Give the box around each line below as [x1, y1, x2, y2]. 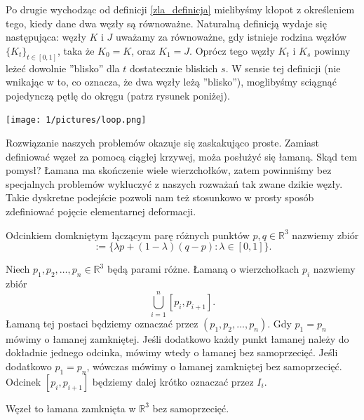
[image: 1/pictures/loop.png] [6, 115, 147, 126]
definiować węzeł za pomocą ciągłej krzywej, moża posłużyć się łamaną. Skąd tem [6, 149, 358, 163]
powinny [314, 43, 351, 57]
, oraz [131, 43, 156, 57]
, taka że [57, 43, 95, 57]
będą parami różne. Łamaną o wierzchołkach [107, 262, 299, 276]
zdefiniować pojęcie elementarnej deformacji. [6, 204, 196, 219]
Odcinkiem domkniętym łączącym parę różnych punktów [6, 227, 250, 242]
